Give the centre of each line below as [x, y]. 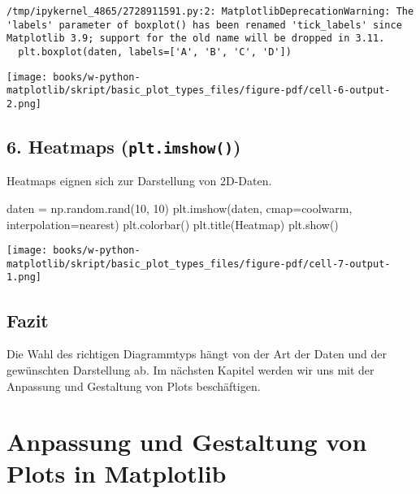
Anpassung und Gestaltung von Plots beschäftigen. [134, 386]
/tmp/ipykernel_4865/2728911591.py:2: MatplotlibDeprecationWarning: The [210, 11]
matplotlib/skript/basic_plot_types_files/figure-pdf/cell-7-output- [199, 264]
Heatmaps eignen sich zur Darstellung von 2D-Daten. [139, 181]
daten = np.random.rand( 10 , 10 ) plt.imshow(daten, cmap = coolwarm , [180, 208]
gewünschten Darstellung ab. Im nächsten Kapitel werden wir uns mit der [191, 369]
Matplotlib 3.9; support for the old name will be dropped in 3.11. [196, 39]
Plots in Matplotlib [117, 473]
